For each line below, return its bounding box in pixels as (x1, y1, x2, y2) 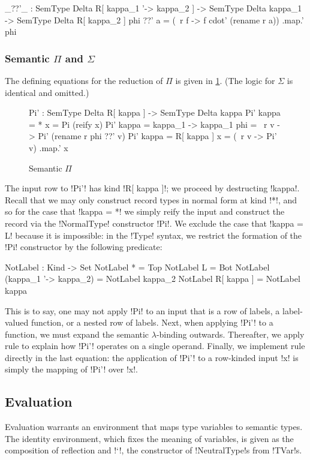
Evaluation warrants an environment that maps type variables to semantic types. (5, 420, 303, 433)
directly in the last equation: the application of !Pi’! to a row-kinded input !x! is (5, 351, 299, 363)
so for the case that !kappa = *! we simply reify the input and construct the (5, 205, 285, 218)
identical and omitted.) (5, 86, 89, 98)
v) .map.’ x (29, 141, 68, 154)
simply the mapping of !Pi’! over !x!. (5, 363, 139, 375)
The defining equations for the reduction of (5, 74, 163, 86)
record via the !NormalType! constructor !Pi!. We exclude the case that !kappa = (5, 217, 303, 229)
